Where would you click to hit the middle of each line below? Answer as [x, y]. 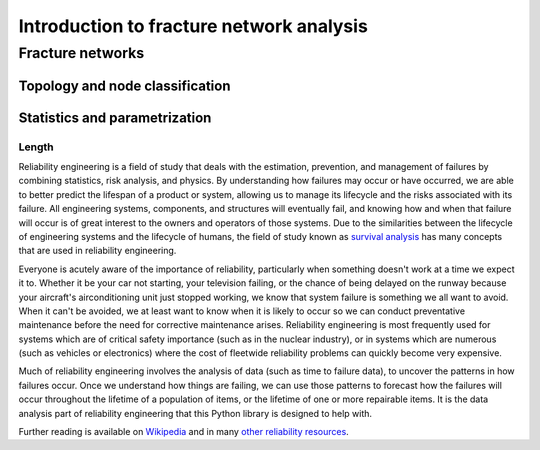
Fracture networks [81, 53]
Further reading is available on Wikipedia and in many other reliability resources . [183, 432]
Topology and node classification [124, 85]
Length [36, 147]
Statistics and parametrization [115, 117]
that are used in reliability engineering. [97, 251]
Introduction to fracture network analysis [193, 26]
